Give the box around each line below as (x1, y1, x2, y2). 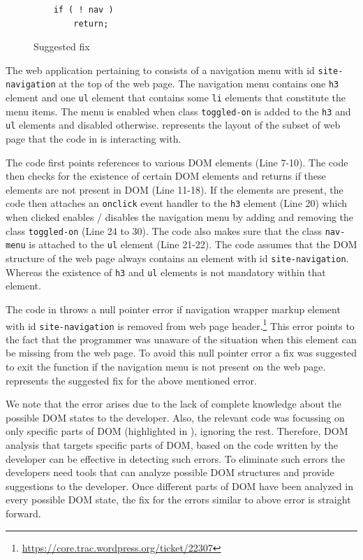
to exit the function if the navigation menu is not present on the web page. (6, 359, 326, 373)
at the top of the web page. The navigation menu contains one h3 (59, 76, 339, 91)
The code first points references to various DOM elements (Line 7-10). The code (6, 155, 348, 169)
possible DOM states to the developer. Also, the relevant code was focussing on (6, 410, 345, 424)
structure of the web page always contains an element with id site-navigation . (6, 251, 349, 265)
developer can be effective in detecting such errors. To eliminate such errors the (6, 451, 345, 466)
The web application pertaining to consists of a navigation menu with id (6, 62, 315, 77)
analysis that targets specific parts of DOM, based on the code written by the (6, 437, 338, 452)
